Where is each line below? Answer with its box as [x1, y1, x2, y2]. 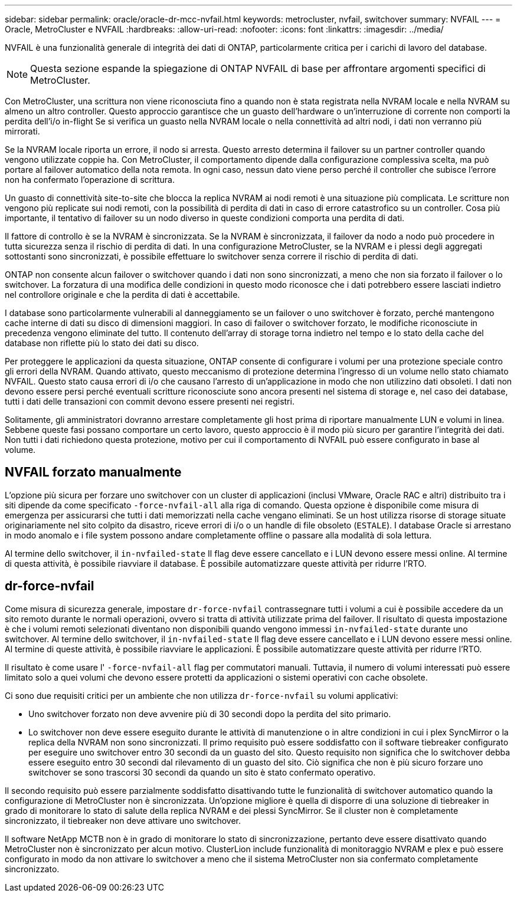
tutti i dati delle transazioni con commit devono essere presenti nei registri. [5, 396, 295, 406]
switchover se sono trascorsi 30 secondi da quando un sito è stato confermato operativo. [28, 767, 376, 777]
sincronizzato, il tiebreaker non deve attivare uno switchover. [5, 815, 241, 826]
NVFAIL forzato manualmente [5, 465, 182, 480]
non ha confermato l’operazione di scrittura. [5, 175, 175, 185]
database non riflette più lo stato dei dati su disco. [5, 338, 199, 348]
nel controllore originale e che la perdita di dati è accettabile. [5, 290, 240, 300]
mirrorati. [5, 126, 40, 136]
